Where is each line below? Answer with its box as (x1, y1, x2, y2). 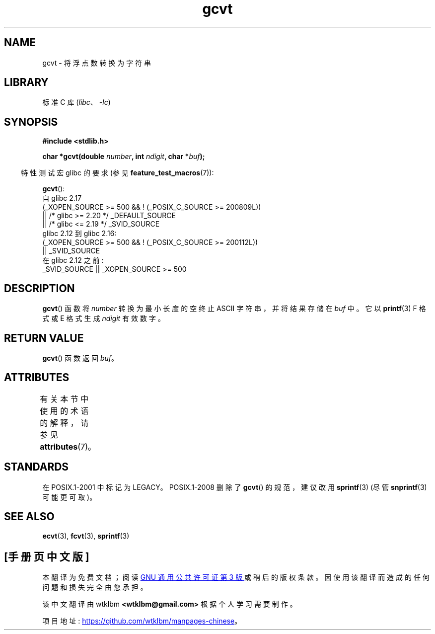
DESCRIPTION (4, 282, 75, 295)
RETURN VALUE (4, 331, 84, 344)
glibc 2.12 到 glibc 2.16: (42, 229, 117, 238)
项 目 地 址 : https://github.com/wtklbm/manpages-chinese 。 (42, 617, 242, 626)
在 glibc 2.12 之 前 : (42, 256, 104, 265)
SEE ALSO (4, 510, 55, 523)
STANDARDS (4, 461, 69, 474)
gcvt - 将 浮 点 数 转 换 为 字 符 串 (42, 58, 151, 67)
